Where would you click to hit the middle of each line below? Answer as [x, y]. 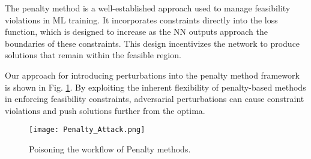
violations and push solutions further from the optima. [105, 110]
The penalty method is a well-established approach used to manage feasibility [148, 8]
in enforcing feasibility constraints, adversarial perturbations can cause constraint [155, 99]
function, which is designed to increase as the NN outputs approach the [136, 31]
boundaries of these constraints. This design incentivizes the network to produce [152, 43]
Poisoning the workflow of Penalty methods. [110, 149]
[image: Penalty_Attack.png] [87, 130]
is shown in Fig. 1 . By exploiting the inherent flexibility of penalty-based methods [155, 87]
